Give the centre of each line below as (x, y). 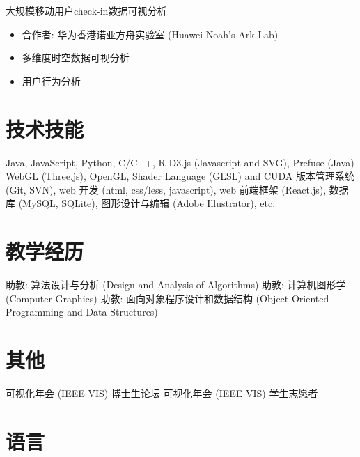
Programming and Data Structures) (82, 312)
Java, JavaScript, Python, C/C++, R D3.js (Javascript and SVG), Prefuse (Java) (180, 162)
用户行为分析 (51, 80)
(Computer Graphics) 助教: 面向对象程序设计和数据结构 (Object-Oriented (167, 298)
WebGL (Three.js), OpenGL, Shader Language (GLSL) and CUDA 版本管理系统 (180, 176)
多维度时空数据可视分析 (76, 57)
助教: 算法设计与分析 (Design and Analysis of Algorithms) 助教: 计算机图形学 (176, 284)
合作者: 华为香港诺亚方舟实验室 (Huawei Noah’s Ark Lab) (150, 34)
